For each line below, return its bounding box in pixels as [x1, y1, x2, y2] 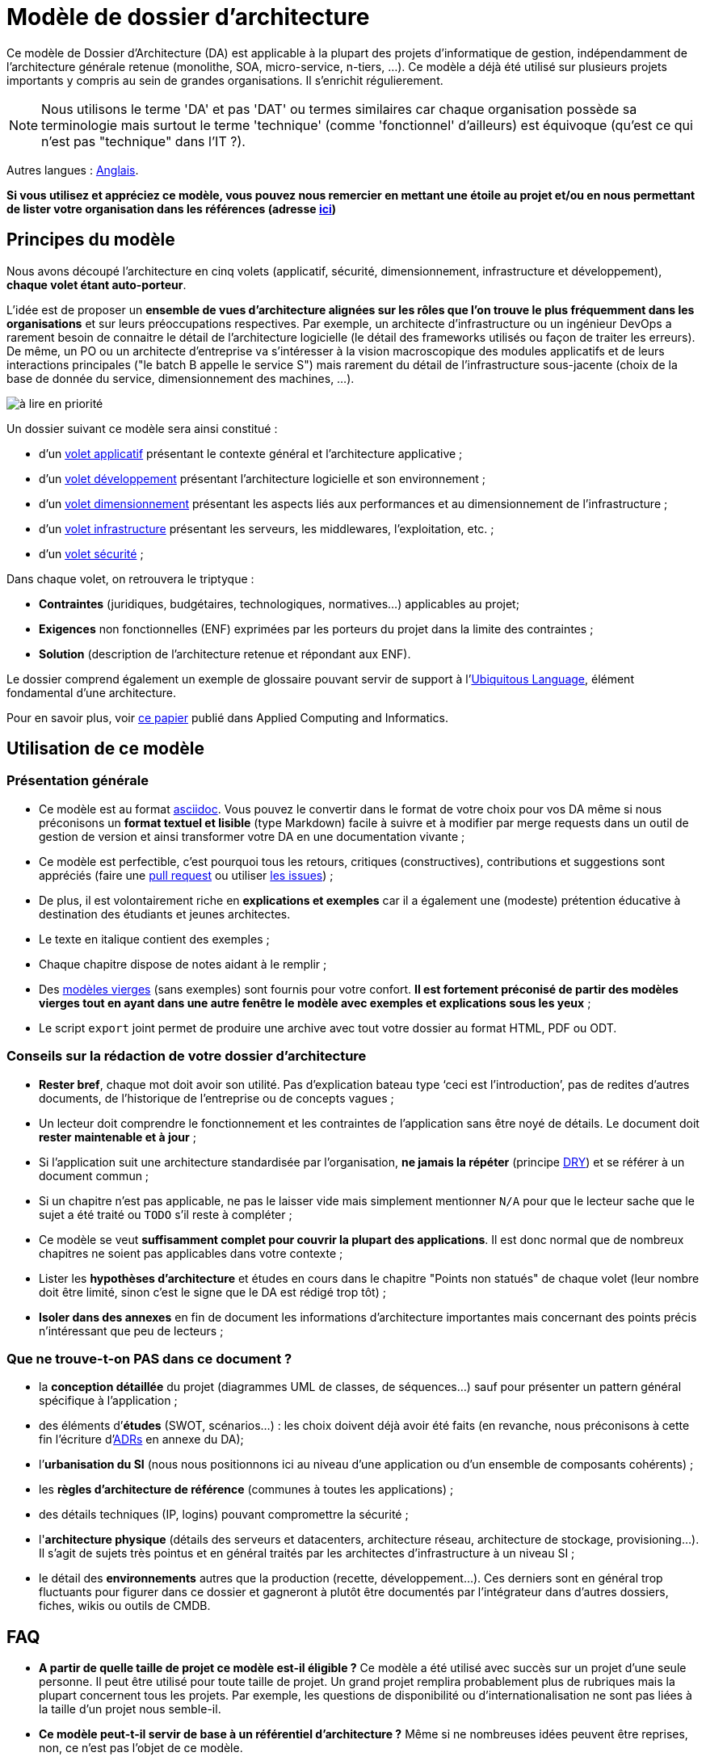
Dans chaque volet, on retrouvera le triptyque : [6, 571, 254, 586]
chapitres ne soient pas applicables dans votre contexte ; [39, 1246, 343, 1260]
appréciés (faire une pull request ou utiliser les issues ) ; [39, 868, 334, 882]
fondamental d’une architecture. [6, 685, 176, 700]
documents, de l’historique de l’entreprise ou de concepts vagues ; [39, 1091, 394, 1105]
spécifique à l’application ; [39, 1393, 178, 1408]
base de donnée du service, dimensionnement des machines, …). [6, 371, 355, 385]
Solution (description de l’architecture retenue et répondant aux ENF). [39, 646, 411, 661]
